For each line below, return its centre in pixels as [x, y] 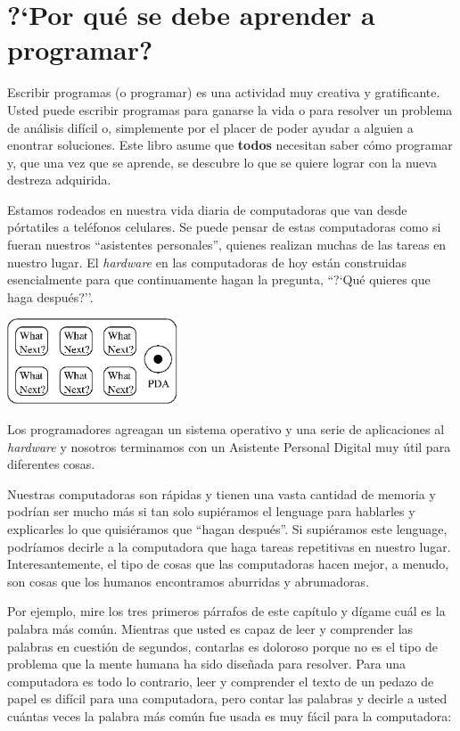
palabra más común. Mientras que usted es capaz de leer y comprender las [210, 628]
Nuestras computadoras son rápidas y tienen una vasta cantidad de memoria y [222, 493]
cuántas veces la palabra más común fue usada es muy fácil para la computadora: [230, 715]
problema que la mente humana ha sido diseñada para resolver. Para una [207, 664]
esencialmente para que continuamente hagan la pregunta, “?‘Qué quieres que [219, 279]
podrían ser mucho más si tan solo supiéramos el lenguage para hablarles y [211, 511]
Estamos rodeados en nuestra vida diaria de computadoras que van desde [207, 209]
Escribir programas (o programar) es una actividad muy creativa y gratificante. [224, 92]
